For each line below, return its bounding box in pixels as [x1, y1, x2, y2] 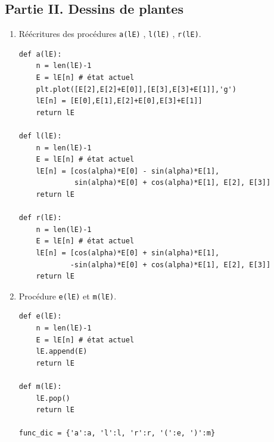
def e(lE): [18, 312, 62, 321]
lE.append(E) [36, 347, 88, 356]
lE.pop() [36, 394, 70, 403]
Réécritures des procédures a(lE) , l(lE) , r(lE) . [18, 27, 201, 40]
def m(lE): [18, 382, 62, 391]
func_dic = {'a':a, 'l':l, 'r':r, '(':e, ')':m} [18, 429, 216, 438]
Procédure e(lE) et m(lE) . [18, 289, 117, 302]
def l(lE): [18, 132, 62, 141]
